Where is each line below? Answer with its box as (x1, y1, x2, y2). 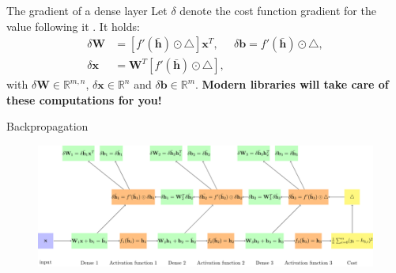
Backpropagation (6, 118, 89, 135)
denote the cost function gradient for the (179, 2, 376, 18)
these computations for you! (6, 91, 162, 108)
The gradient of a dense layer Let (6, 2, 168, 18)
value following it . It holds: (6, 17, 140, 34)
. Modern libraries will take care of (195, 76, 389, 93)
